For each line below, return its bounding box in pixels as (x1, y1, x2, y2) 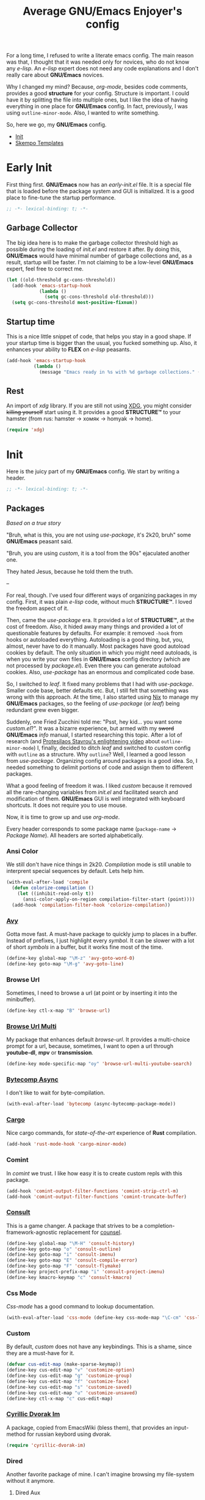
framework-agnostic (6, 1228, 58, 1236)
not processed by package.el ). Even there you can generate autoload (6, 662, 181, 669)
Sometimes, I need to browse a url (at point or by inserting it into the (6, 989, 178, 997)
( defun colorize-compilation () (12, 885, 95, 891)
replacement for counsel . (59, 1228, 122, 1236)
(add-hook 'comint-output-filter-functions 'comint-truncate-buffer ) (6, 1194, 187, 1200)
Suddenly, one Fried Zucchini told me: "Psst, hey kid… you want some (6, 718, 182, 726)
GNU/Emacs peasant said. (6, 537, 73, 545)
